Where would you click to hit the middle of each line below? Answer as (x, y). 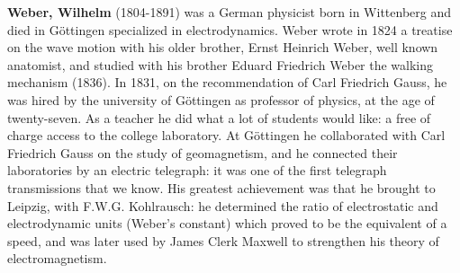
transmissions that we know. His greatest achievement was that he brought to (221, 187)
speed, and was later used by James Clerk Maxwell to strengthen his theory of (223, 240)
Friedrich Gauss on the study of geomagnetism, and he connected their (203, 152)
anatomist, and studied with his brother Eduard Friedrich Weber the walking (221, 64)
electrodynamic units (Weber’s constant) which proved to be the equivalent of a (227, 223)
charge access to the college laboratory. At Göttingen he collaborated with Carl (226, 135)
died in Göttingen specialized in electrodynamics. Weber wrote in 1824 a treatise (230, 29)
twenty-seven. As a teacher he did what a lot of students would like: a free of (219, 117)
